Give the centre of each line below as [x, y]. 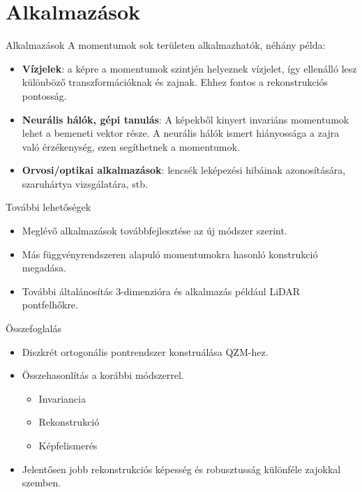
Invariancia [62, 398]
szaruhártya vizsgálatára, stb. [85, 183]
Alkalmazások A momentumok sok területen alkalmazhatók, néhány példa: [166, 45]
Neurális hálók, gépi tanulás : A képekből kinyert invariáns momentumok [186, 119]
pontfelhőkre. [50, 305]
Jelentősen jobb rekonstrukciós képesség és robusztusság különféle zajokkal [181, 469]
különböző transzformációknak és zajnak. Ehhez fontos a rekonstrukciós [175, 82]
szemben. [42, 483]
